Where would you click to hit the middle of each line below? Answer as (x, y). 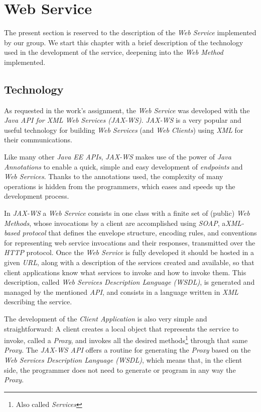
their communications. (38, 140)
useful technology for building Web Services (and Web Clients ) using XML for (124, 130)
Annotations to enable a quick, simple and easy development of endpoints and (123, 166)
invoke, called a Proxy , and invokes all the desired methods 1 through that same (126, 339)
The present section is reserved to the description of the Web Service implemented (130, 32)
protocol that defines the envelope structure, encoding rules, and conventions (140, 233)
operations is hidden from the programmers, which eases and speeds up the (120, 186)
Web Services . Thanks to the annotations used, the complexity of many (114, 176)
